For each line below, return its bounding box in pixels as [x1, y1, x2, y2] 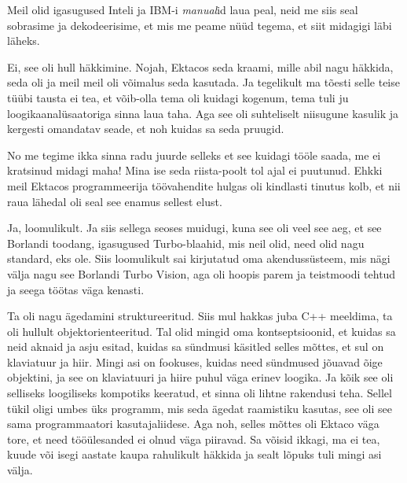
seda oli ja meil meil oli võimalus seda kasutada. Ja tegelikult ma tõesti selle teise [7, 74, 400, 90]
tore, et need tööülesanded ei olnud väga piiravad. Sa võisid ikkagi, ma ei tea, [7, 430, 380, 447]
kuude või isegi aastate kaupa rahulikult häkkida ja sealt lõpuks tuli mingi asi [7, 446, 382, 463]
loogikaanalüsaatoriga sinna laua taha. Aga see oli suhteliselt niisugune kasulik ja [7, 105, 399, 121]
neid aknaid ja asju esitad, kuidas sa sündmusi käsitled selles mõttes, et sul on [7, 338, 384, 355]
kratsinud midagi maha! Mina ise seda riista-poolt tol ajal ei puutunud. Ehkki [7, 162, 383, 179]
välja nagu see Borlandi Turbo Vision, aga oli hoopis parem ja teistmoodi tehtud [7, 265, 396, 282]
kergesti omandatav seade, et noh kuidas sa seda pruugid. [7, 120, 284, 137]
